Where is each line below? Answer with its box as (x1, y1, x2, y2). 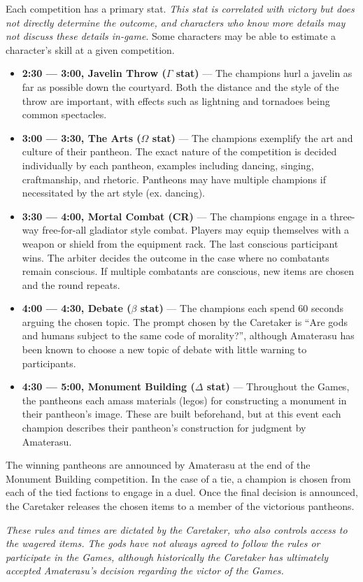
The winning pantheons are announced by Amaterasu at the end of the (6, 457, 311, 472)
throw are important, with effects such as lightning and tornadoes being (22, 93, 330, 108)
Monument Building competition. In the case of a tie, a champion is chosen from (6, 471, 351, 485)
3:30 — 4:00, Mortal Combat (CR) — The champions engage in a (22, 208, 327, 223)
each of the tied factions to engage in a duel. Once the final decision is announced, (6, 485, 358, 499)
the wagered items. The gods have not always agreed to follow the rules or (6, 536, 320, 551)
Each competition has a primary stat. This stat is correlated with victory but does (6, 1, 355, 15)
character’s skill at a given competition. (6, 42, 175, 57)
